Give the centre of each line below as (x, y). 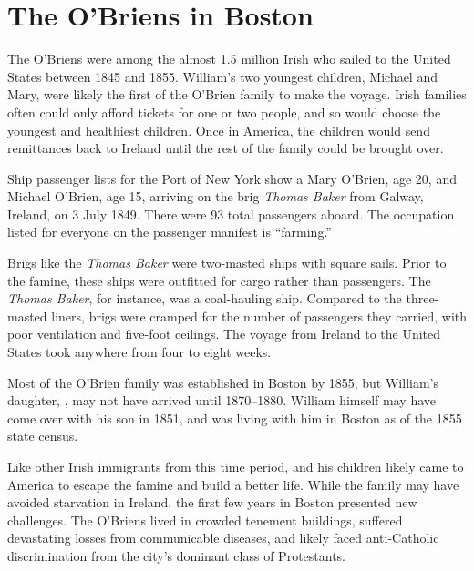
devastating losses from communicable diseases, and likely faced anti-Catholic (223, 538)
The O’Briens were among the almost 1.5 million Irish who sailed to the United (229, 59)
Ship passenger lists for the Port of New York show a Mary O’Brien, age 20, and (232, 178)
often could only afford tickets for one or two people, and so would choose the (224, 112)
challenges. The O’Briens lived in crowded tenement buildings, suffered (205, 520)
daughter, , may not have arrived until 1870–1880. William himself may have (222, 400)
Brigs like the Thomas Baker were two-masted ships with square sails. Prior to (227, 263)
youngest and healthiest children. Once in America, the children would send (219, 130)
